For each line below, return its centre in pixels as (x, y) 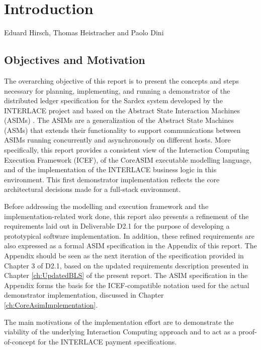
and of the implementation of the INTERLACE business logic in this (110, 169)
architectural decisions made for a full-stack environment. (93, 189)
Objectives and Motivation (75, 60)
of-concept (20, 341)
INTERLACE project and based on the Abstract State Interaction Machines (122, 110)
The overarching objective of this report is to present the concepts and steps (121, 80)
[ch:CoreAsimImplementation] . (51, 304)
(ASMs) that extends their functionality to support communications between (122, 130)
